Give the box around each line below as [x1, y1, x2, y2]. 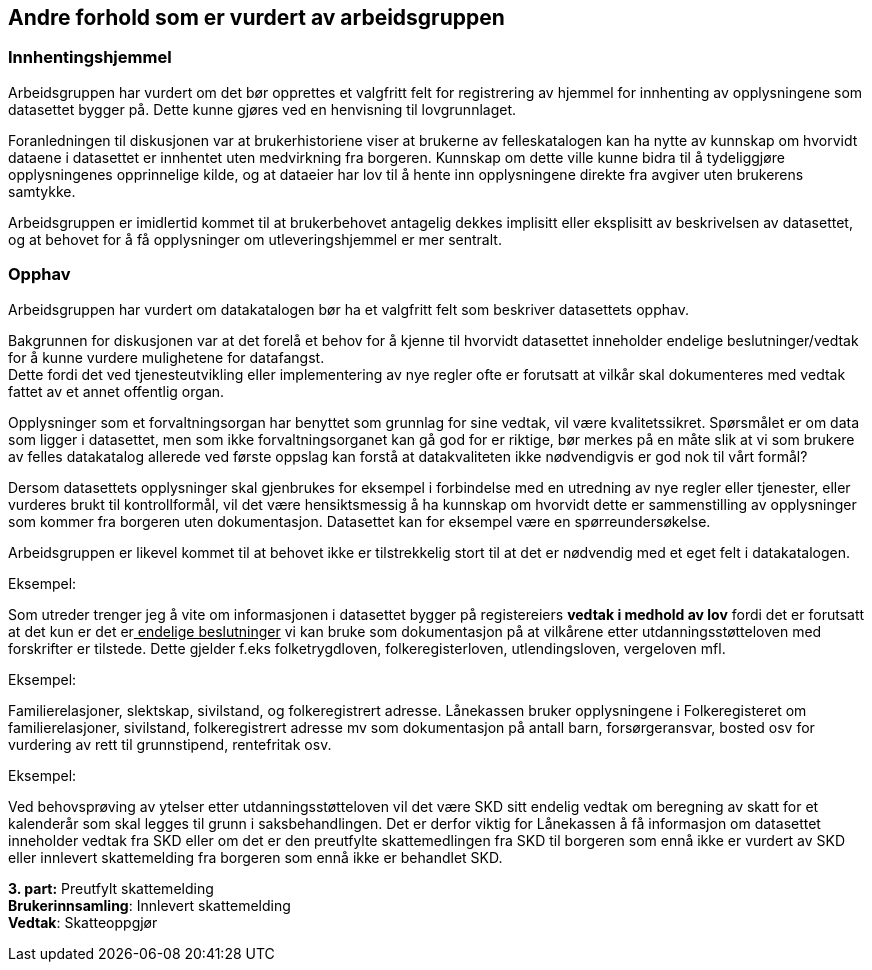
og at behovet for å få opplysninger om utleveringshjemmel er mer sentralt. [8, 230, 502, 248]
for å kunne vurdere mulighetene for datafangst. [8, 348, 325, 366]
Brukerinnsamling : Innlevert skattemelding [8, 896, 291, 914]
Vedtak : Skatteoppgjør [8, 913, 158, 931]
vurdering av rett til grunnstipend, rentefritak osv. [8, 735, 332, 753]
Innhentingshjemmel [8, 47, 172, 68]
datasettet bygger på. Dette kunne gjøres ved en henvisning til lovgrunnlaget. [8, 100, 517, 118]
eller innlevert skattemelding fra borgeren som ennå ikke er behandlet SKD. [8, 848, 503, 866]
